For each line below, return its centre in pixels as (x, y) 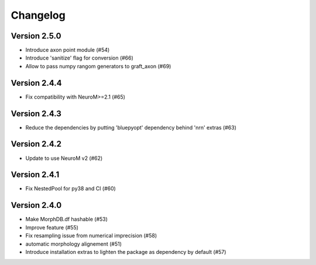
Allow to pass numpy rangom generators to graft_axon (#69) (98, 66)
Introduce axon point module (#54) (68, 50)
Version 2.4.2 (36, 144)
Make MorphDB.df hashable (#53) (67, 219)
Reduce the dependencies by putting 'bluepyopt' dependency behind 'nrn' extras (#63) (131, 127)
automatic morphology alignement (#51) (74, 244)
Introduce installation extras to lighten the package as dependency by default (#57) (126, 252)
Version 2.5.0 (36, 36)
